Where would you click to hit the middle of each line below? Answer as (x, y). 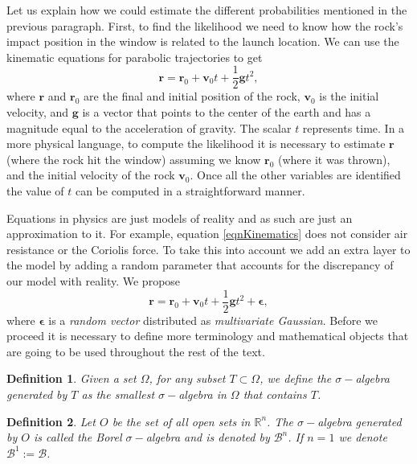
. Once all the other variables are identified (295, 175)
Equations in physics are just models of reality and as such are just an (180, 218)
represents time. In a (354, 127)
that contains (275, 394)
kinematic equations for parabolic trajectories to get (135, 57)
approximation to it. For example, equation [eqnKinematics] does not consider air (207, 234)
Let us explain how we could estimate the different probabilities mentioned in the (207, 10)
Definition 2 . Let (51, 421)
